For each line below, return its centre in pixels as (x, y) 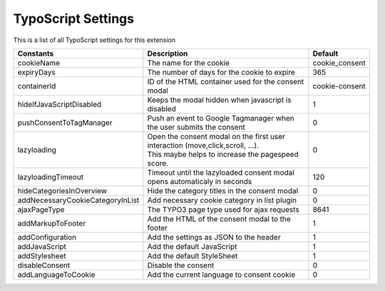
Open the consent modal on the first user (216, 136)
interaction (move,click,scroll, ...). (203, 145)
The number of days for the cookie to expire (221, 72)
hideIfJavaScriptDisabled (60, 104)
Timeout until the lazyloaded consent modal (221, 173)
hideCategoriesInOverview (62, 190)
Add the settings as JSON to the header (214, 237)
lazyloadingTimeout (51, 177)
